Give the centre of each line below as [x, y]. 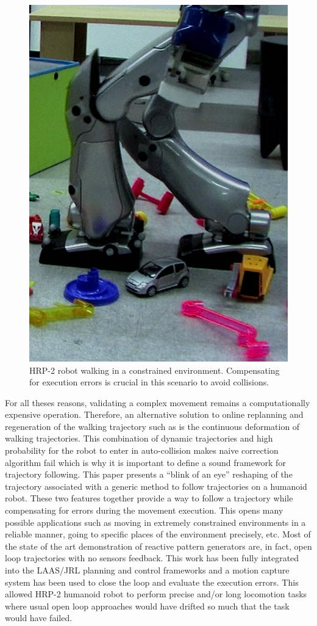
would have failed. [39, 618]
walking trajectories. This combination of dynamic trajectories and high [139, 438]
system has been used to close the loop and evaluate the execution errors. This [152, 582]
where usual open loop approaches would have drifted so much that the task [147, 606]
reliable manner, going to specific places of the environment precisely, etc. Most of [158, 534]
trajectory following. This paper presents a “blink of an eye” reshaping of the [149, 474]
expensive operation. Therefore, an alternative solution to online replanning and [154, 414]
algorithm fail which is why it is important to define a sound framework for [145, 462]
